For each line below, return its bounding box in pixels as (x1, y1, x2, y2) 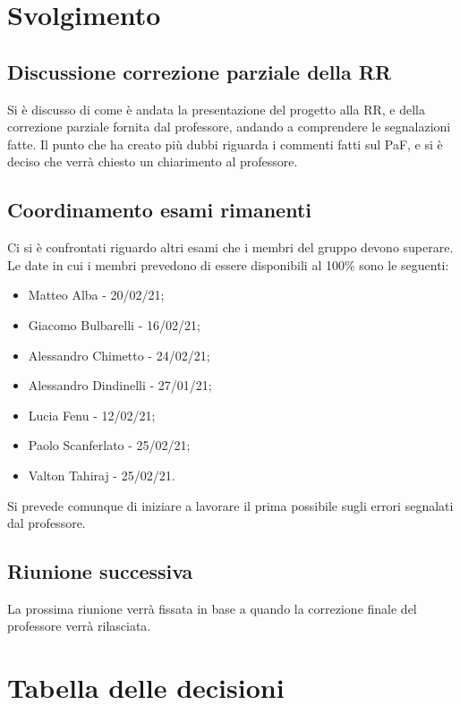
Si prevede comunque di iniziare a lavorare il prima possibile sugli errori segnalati (7, 496, 454, 514)
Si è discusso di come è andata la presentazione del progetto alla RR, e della (7, 99, 425, 118)
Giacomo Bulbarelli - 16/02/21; (28, 315, 200, 334)
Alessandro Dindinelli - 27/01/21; (28, 376, 212, 395)
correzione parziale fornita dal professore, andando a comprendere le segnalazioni (7, 117, 451, 136)
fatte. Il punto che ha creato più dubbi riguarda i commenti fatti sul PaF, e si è (7, 134, 443, 153)
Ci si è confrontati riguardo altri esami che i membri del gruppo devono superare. (7, 238, 454, 257)
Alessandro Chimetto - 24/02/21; (28, 345, 210, 364)
